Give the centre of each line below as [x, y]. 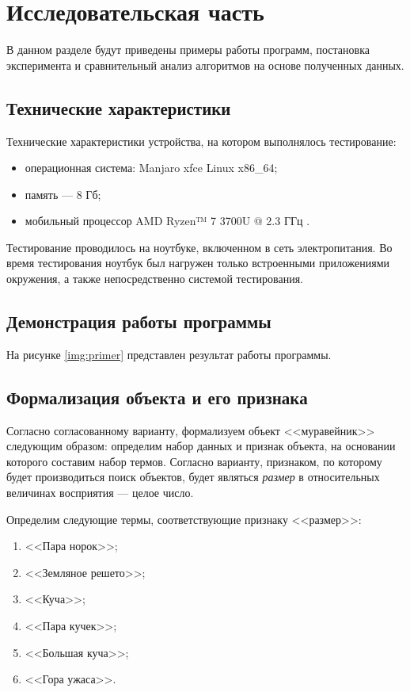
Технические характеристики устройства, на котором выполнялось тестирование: [201, 141]
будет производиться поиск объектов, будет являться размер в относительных [193, 477]
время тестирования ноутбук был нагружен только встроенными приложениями [198, 263]
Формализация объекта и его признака [157, 397]
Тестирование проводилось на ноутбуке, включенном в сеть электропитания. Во [199, 247]
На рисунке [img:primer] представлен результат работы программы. [169, 354]
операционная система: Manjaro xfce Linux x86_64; [151, 168]
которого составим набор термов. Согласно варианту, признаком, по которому [194, 461]
